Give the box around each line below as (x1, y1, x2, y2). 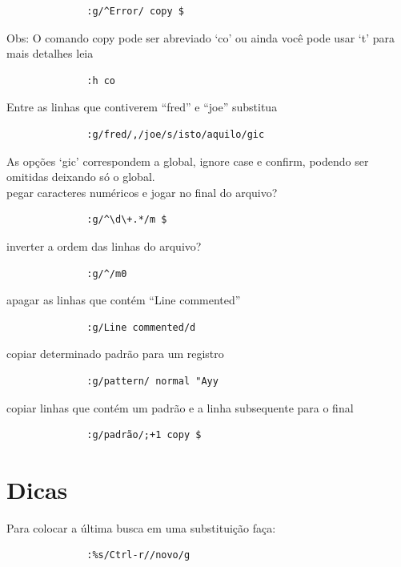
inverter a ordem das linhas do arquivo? (6, 237, 202, 254)
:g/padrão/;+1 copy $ (86, 429, 202, 441)
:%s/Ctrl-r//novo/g (86, 549, 190, 561)
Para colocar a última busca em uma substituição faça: (6, 519, 276, 536)
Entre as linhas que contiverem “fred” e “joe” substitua (6, 99, 278, 115)
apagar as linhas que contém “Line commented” (6, 292, 241, 308)
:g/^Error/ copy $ (86, 6, 184, 17)
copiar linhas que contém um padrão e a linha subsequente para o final (6, 399, 354, 416)
